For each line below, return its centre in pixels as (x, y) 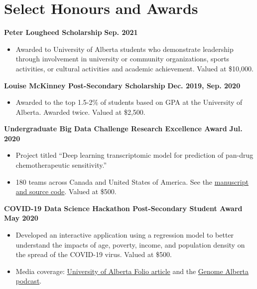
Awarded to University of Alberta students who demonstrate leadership (125, 49)
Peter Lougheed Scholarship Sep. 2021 (71, 32)
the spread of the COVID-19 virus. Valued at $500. (94, 254)
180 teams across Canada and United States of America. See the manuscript (132, 181)
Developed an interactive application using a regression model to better (125, 235)
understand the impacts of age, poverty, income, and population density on (130, 244)
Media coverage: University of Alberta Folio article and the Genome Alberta (132, 271)
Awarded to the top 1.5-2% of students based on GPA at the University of (129, 102)
